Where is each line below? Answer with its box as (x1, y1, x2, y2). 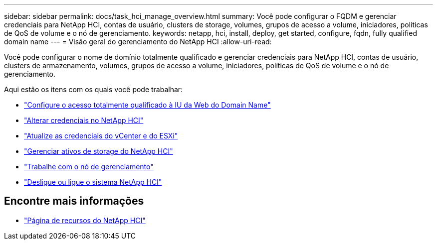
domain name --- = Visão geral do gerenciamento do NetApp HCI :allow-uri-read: (4, 37, 272, 46)
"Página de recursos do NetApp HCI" (24, 216, 146, 225)
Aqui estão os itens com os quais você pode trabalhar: (4, 85, 183, 94)
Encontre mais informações (4, 195, 144, 208)
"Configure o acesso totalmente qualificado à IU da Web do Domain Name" (24, 101, 271, 109)
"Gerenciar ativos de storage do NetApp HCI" (24, 147, 173, 155)
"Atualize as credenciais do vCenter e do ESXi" (24, 131, 178, 140)
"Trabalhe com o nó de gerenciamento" (24, 162, 154, 171)
